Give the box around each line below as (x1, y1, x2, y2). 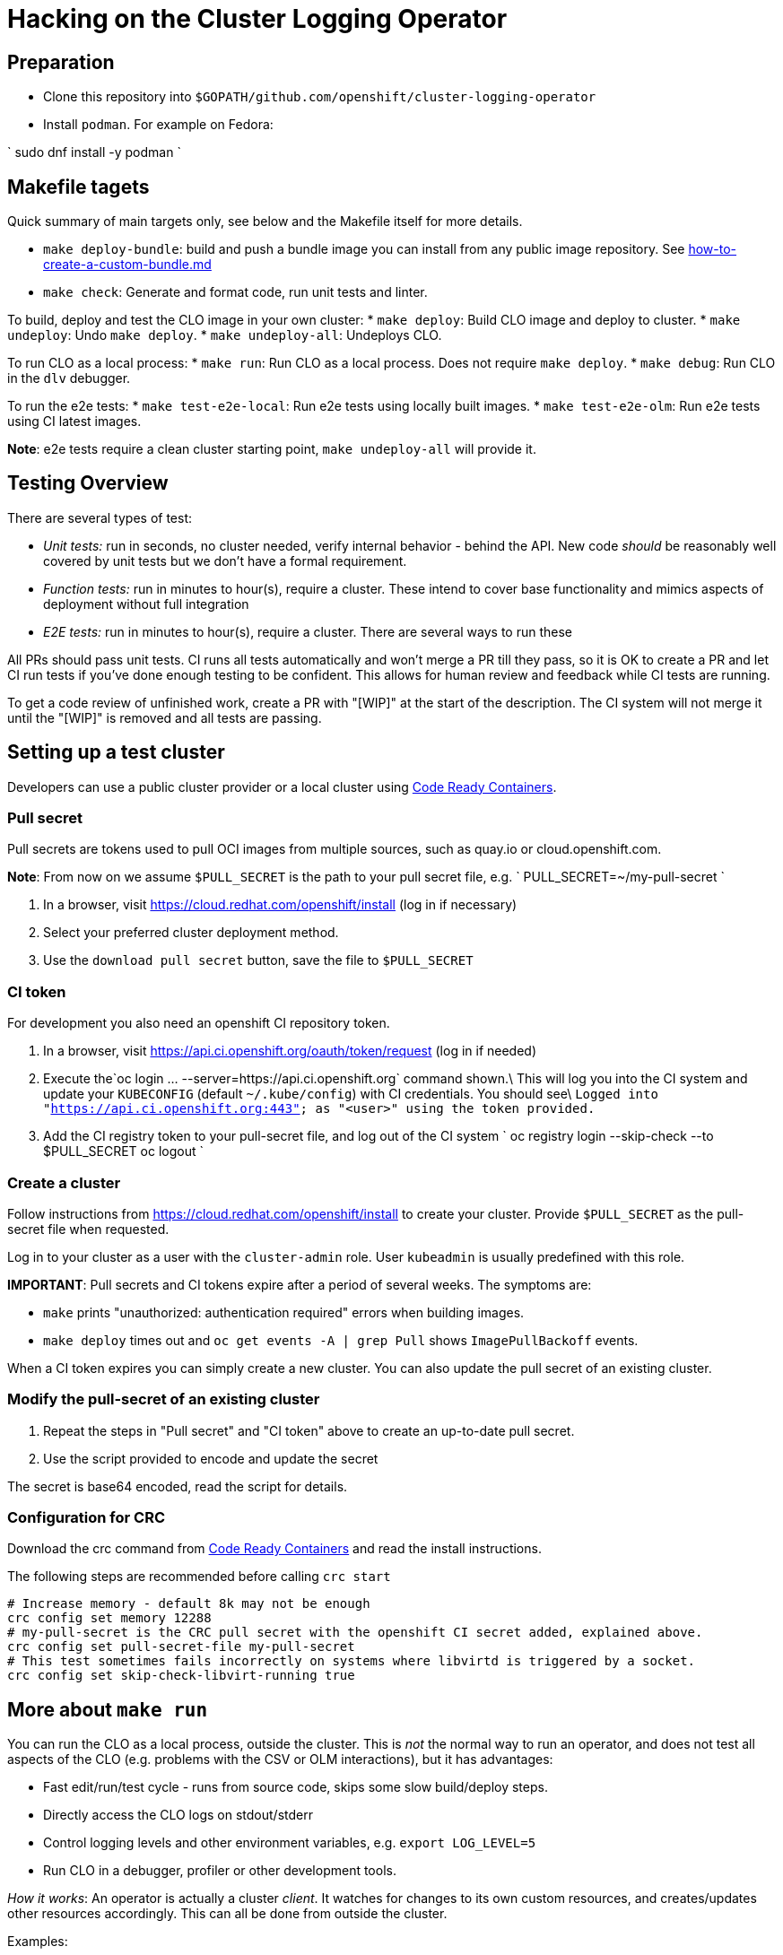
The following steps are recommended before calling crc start (7, 1568, 391, 1585)
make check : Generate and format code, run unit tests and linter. (43, 284, 428, 300)
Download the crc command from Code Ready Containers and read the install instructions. (7, 1541, 542, 1557)
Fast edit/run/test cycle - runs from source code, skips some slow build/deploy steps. (43, 1779, 548, 1795)
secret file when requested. (7, 1221, 170, 1237)
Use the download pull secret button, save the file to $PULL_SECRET (43, 952, 474, 969)
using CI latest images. (7, 413, 142, 430)
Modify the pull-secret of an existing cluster (7, 1390, 320, 1409)
